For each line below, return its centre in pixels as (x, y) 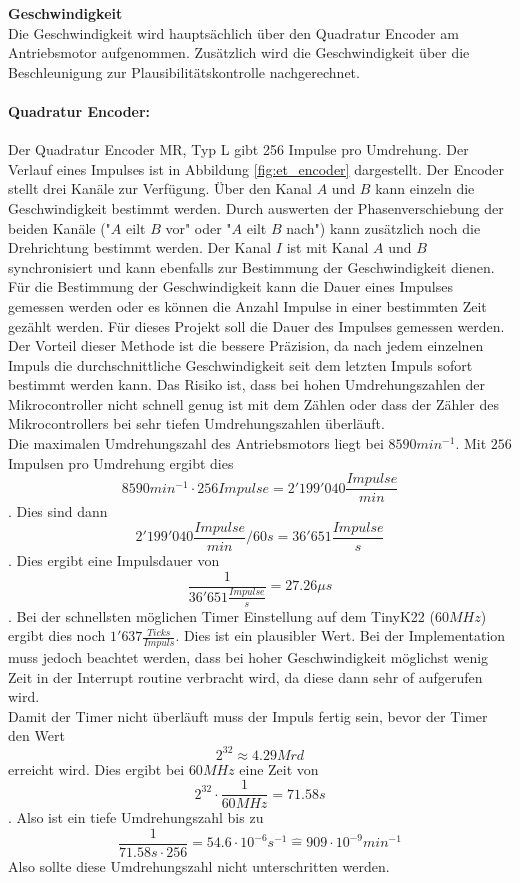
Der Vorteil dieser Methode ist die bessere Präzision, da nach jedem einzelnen (246, 345)
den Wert (36, 735)
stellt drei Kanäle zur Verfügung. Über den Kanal (160, 188)
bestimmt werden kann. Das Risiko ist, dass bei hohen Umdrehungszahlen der (247, 384)
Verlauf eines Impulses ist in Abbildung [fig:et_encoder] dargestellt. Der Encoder (256, 168)
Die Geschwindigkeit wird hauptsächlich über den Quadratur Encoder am (233, 32)
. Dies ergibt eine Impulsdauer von (114, 559)
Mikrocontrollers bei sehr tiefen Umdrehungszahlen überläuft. (196, 423)
